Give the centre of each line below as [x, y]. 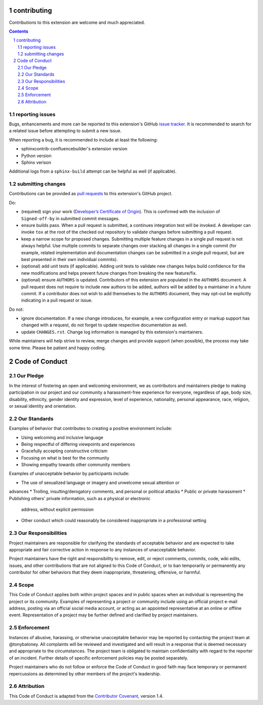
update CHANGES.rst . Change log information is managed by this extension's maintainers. [112, 332]
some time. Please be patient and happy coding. [57, 348]
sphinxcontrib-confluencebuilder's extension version [74, 149]
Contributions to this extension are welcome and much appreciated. [77, 22]
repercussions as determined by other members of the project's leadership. [85, 674]
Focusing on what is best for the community [65, 458]
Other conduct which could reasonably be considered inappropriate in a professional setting [114, 521]
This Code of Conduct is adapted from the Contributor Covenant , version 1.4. [86, 696]
